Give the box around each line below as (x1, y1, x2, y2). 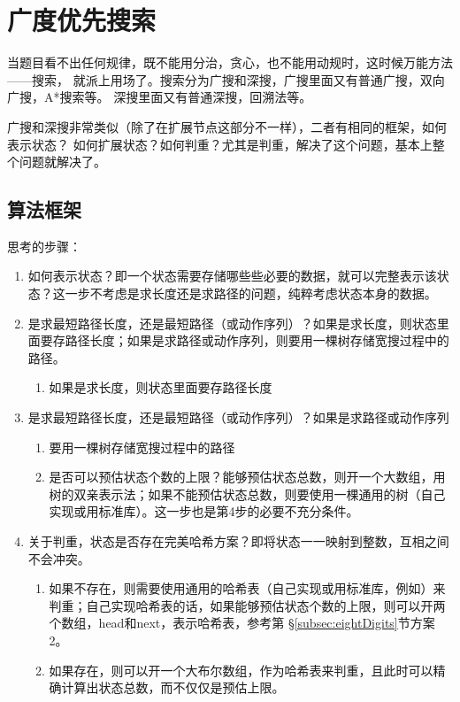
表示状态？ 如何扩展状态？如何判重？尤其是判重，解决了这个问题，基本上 (7, 135, 433, 153)
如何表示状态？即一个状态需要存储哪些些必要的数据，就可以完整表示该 (27, 266, 437, 285)
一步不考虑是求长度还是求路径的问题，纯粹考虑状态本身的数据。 (65, 284, 437, 303)
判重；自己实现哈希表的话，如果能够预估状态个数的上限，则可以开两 (49, 596, 446, 614)
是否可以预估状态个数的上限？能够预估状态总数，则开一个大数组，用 (49, 467, 446, 486)
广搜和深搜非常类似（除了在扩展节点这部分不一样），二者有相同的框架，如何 (7, 117, 447, 135)
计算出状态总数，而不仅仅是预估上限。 (61, 678, 285, 697)
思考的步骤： (7, 236, 81, 255)
